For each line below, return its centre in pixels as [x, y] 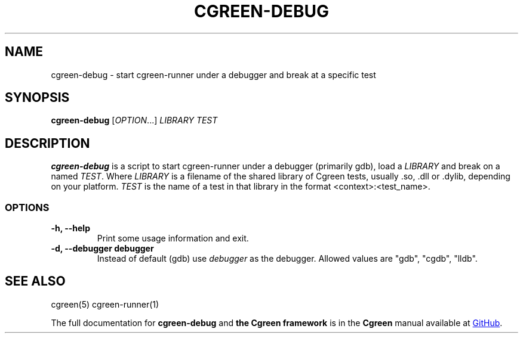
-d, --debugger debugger [102, 249]
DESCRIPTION [47, 143]
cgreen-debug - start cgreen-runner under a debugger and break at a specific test [213, 75]
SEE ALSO [35, 281]
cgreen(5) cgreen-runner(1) [105, 304]
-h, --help [70, 228]
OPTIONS [27, 207]
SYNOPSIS [37, 98]
